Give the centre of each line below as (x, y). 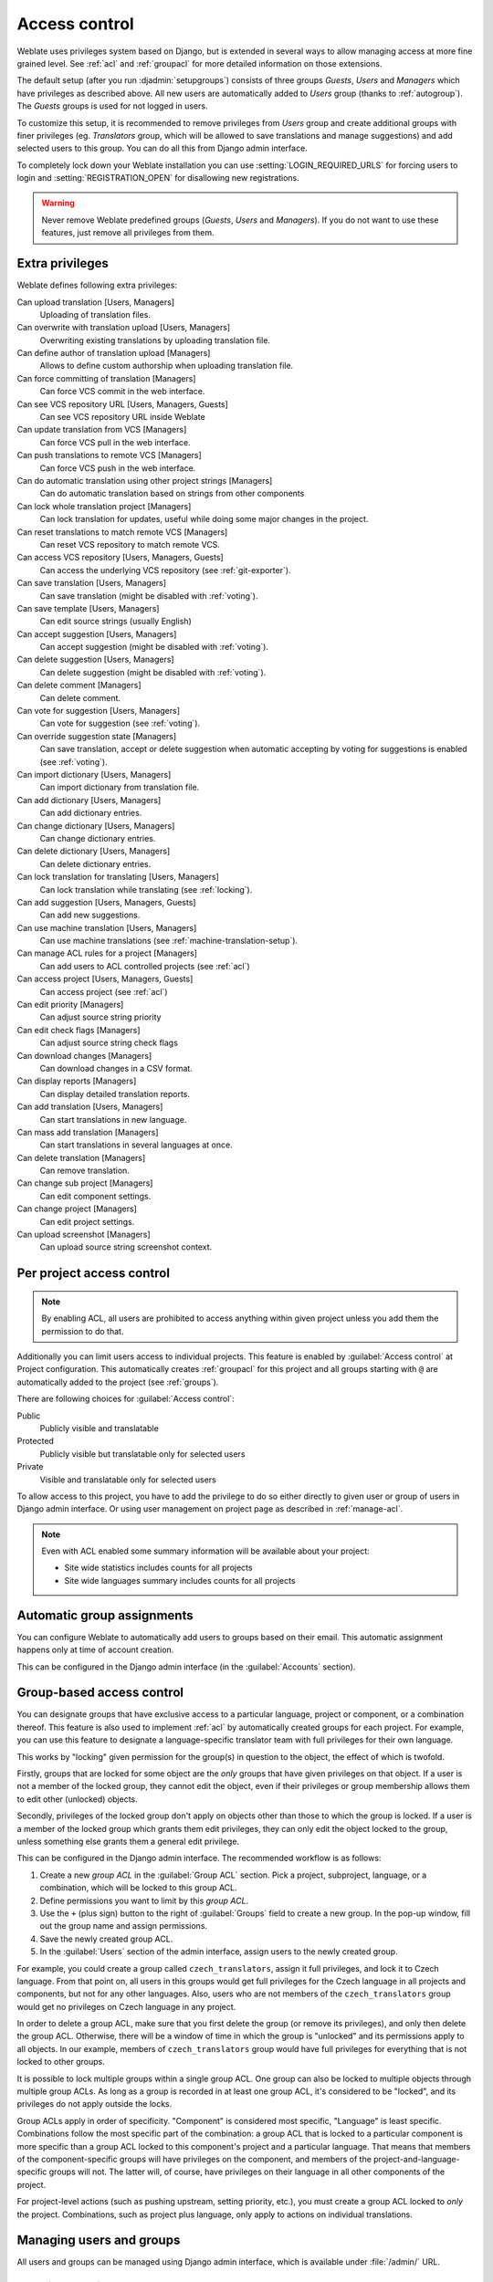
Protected (36, 1441)
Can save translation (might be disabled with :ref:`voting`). (149, 596)
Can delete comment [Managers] (79, 686)
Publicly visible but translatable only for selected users (142, 1454)
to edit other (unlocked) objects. (78, 1799)
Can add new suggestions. (90, 915)
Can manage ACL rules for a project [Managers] (107, 953)
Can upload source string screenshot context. (126, 1247)
